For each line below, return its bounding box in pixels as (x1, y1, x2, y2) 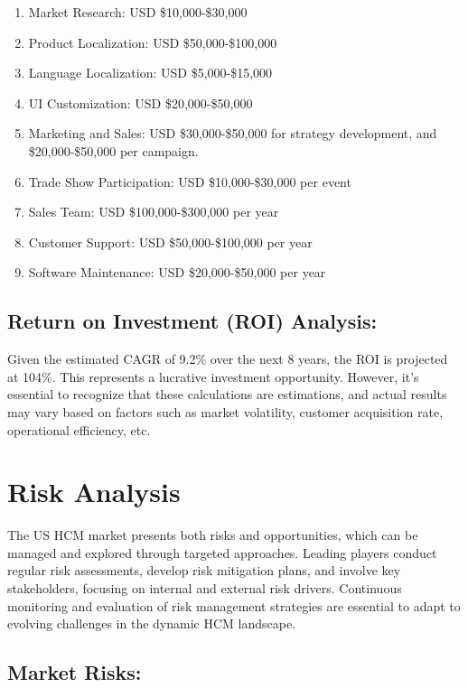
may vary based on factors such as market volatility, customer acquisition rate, (7, 402, 444, 421)
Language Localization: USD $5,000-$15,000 (28, 63, 273, 82)
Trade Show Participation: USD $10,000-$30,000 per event (28, 172, 351, 191)
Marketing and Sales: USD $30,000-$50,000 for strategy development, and (28, 124, 437, 143)
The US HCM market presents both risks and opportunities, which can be (7, 525, 418, 544)
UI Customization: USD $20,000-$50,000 (28, 93, 253, 112)
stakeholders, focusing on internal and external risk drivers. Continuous (7, 579, 402, 598)
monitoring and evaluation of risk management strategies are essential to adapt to (7, 596, 461, 615)
